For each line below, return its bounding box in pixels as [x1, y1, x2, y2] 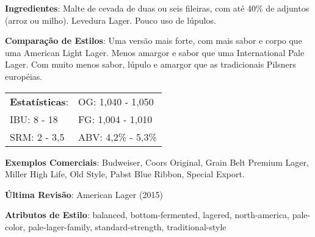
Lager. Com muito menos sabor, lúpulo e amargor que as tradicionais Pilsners [5, 58, 296, 71]
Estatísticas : [10, 94, 69, 108]
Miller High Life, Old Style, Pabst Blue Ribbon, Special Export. [5, 168, 245, 180]
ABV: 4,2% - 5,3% [78, 129, 157, 144]
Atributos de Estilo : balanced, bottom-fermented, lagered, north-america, [5, 208, 289, 221]
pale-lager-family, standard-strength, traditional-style [28, 220, 226, 233]
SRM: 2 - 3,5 [10, 129, 65, 144]
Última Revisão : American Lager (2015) [5, 188, 163, 200]
